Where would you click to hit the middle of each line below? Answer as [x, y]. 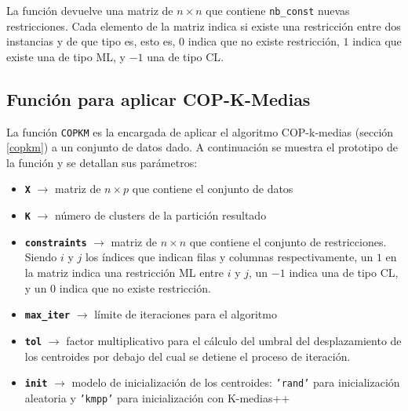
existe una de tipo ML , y [66, 56]
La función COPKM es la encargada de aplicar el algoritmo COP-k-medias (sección [200, 131]
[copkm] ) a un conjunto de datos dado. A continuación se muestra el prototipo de [202, 147]
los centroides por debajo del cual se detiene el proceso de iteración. [188, 356]
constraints [56, 243]
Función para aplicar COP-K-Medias [158, 98]
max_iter [47, 316]
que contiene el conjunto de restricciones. [288, 241]
